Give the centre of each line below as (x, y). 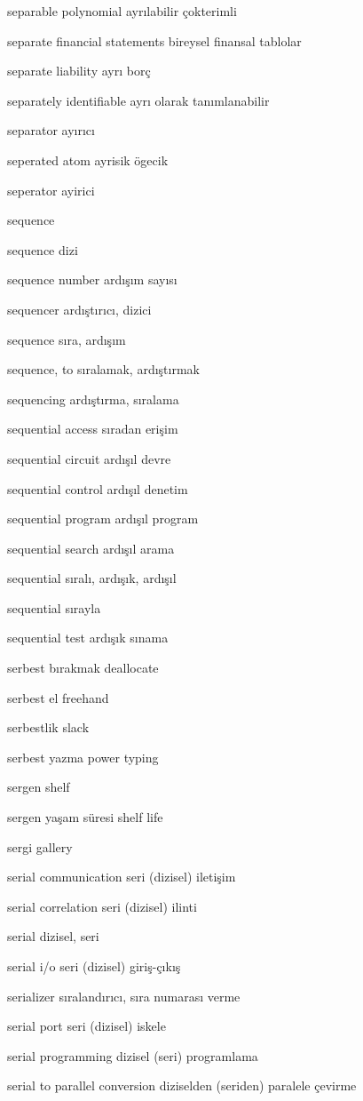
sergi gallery (40, 846)
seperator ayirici (51, 190)
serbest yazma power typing (83, 757)
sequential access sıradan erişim (93, 429)
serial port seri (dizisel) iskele (87, 1026)
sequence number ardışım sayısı (92, 279)
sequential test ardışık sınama (88, 638)
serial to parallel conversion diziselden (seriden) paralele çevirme (182, 1085)
